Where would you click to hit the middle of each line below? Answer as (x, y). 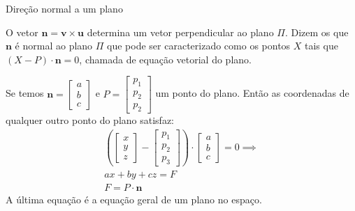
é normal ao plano (54, 46)
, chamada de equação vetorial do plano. (165, 59)
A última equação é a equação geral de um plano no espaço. (134, 200)
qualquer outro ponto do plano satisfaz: (90, 119)
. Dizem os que (317, 32)
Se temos (25, 93)
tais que (321, 46)
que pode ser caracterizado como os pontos (199, 46)
